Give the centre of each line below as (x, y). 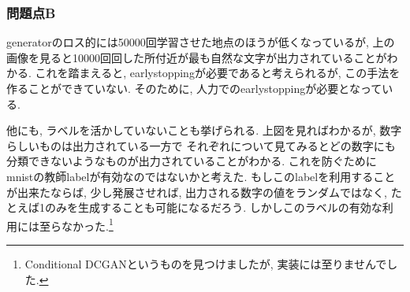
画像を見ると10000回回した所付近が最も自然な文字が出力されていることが (197, 57)
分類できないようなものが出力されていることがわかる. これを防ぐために (192, 161)
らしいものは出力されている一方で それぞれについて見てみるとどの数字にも (201, 145)
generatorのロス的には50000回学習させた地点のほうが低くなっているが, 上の (201, 42)
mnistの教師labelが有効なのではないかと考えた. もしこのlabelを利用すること (201, 176)
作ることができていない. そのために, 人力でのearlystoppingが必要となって (194, 88)
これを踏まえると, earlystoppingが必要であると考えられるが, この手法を (218, 73)
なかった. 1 (87, 224)
